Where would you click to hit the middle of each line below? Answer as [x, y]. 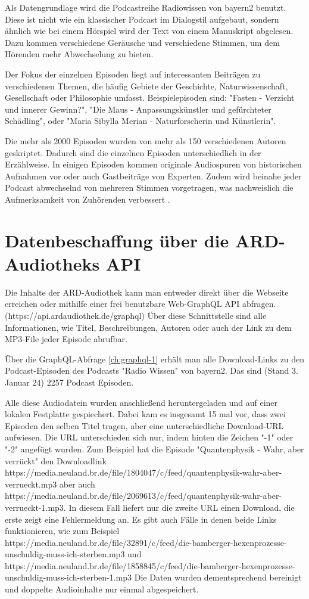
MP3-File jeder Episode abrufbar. [66, 339]
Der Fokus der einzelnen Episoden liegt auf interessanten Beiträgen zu [133, 74]
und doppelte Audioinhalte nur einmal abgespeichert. [102, 589]
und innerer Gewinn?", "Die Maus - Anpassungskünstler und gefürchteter [138, 109]
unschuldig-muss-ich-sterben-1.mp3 [68, 577]
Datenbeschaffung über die [117, 240]
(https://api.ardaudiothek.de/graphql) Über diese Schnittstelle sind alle [136, 315]
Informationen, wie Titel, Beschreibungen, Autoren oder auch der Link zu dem [148, 327]
